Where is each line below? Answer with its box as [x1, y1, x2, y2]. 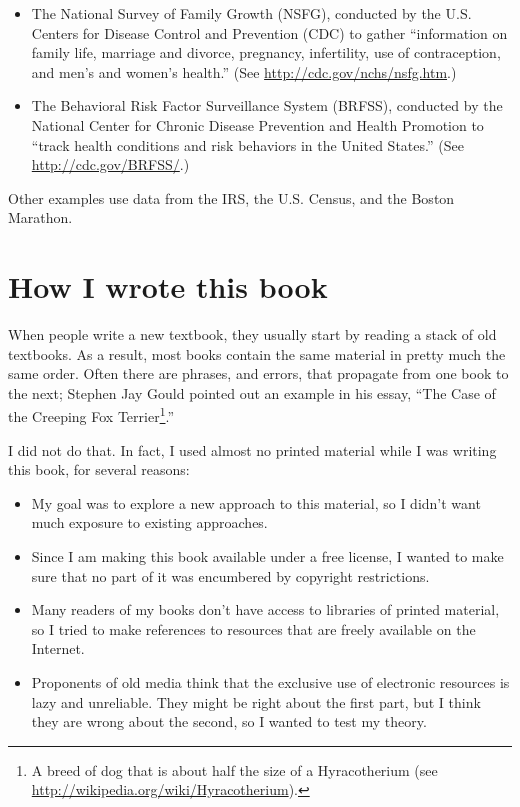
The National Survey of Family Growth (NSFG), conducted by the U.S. [31, 3, 472, 23]
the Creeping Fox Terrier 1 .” [8, 403, 175, 427]
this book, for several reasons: [8, 459, 190, 480]
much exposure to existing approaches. [31, 512, 268, 533]
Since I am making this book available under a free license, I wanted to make [31, 546, 504, 567]
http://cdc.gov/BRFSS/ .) [31, 154, 190, 175]
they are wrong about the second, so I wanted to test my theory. [31, 711, 427, 732]
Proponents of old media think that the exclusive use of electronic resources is [31, 672, 510, 693]
